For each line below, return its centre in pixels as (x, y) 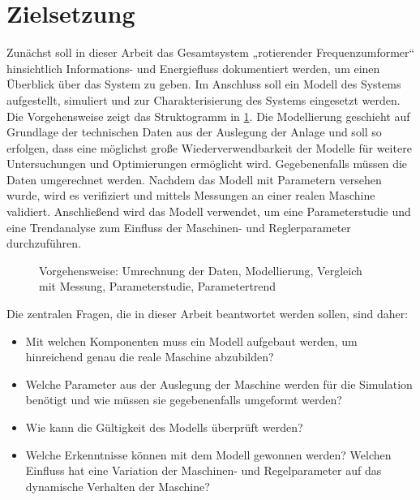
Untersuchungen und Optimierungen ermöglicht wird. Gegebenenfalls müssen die (207, 164)
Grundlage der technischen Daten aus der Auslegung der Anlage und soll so (194, 132)
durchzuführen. (44, 243)
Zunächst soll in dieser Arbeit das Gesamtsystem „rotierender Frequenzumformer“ (211, 52)
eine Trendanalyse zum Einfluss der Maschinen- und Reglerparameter (179, 227)
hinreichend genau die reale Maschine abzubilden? (150, 357)
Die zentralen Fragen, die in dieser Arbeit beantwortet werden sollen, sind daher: (208, 314)
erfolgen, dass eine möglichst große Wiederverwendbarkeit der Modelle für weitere (209, 147)
